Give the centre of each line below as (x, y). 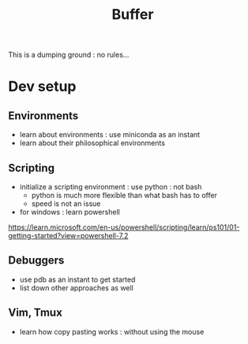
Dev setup (42, 86)
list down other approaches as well (77, 288)
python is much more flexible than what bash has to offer (124, 195)
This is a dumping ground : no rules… (69, 55)
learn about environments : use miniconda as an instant (110, 135)
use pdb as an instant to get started (77, 279)
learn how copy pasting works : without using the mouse (112, 331)
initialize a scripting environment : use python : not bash (111, 187)
